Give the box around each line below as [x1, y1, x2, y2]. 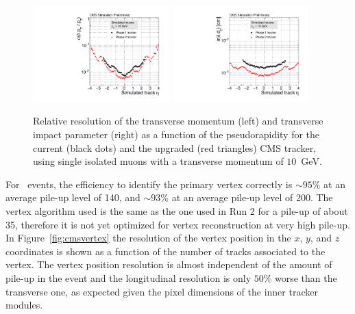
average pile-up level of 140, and [5, 190, 140, 205]
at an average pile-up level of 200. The [171, 190, 333, 205]
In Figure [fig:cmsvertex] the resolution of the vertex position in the [5, 231, 291, 245]
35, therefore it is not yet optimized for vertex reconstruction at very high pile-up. [5, 217, 350, 231]
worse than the [275, 270, 337, 285]
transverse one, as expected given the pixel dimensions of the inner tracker [5, 284, 318, 298]
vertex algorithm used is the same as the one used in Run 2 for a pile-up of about [5, 203, 348, 218]
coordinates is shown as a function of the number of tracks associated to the [5, 244, 326, 258]
